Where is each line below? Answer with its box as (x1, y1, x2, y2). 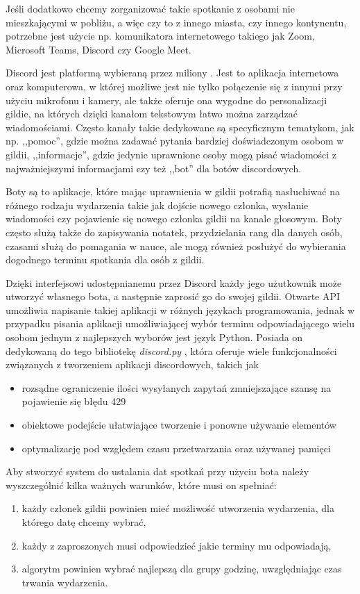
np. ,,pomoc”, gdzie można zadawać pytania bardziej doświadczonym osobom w (6, 133, 344, 148)
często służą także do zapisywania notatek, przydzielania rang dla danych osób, (6, 224, 343, 239)
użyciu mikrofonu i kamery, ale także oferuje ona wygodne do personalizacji (6, 92, 327, 107)
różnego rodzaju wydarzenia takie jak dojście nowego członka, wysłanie (6, 197, 309, 212)
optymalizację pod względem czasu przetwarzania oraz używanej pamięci (22, 440, 331, 455)
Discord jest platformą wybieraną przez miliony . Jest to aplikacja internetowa (6, 65, 339, 80)
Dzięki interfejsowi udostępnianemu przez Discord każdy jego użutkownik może (6, 275, 342, 290)
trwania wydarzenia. (22, 575, 108, 589)
